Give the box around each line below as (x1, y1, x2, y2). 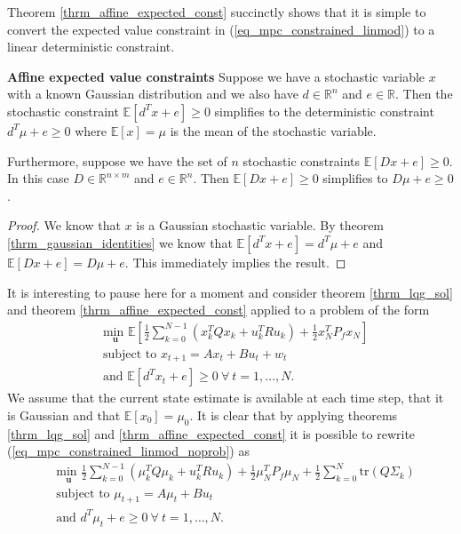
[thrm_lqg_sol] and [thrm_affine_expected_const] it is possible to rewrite (7, 424, 416, 442)
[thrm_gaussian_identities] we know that (7, 233, 233, 251)
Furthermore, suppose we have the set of (7, 151, 227, 170)
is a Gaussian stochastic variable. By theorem (136, 216, 385, 235)
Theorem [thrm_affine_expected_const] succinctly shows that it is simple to (7, 3, 426, 20)
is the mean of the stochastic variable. (170, 121, 377, 139)
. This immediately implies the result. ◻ (124, 252, 346, 271)
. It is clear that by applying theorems (189, 405, 398, 424)
